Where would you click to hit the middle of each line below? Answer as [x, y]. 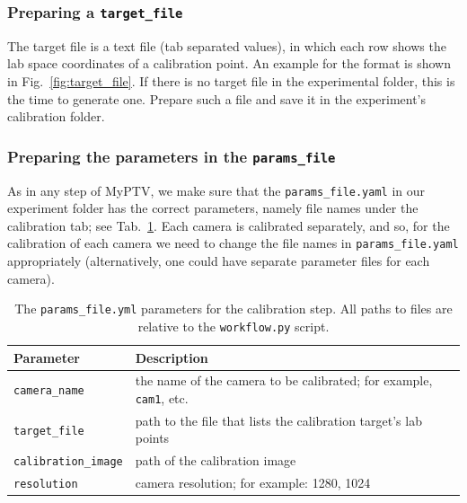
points [152, 438]
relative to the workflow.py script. [233, 326]
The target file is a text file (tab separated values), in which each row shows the [227, 45]
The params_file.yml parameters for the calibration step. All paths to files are [233, 309]
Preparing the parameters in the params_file [172, 156]
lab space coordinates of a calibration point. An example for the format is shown [229, 63]
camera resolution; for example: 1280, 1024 [253, 483]
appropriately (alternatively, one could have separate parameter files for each [219, 261]
